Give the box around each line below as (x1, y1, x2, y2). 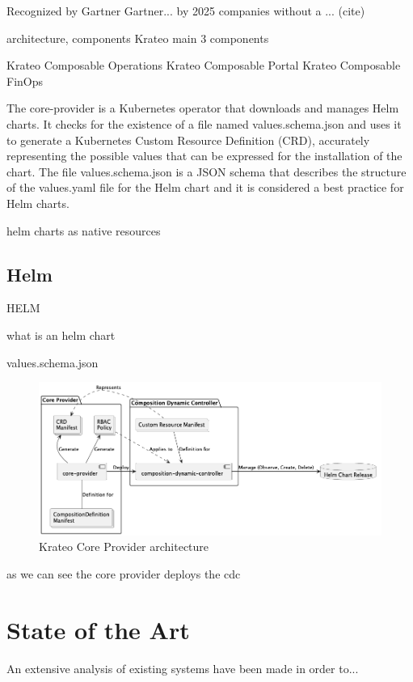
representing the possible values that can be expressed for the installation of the (6, 147, 402, 164)
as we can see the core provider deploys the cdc (6, 566, 241, 582)
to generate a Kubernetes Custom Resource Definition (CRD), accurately (6, 131, 370, 148)
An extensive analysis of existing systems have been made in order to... (6, 659, 359, 676)
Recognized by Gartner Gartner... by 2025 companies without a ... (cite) (6, 2, 365, 19)
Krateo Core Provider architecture (39, 538, 209, 555)
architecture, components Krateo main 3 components (6, 29, 269, 46)
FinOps (6, 72, 44, 89)
